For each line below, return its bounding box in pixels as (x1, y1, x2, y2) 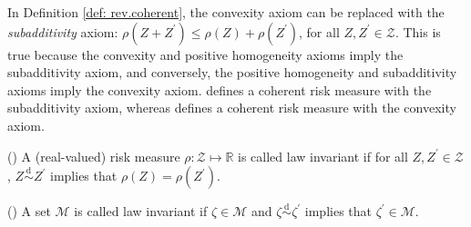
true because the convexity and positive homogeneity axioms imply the (7, 44, 404, 64)
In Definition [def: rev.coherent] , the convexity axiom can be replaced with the (7, 3, 445, 21)
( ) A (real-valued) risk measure (7, 146, 180, 165)
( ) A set (7, 202, 51, 221)
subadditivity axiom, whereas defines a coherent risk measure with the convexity (7, 98, 456, 117)
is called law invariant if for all (238, 146, 408, 165)
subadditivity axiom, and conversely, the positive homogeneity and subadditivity (7, 63, 457, 82)
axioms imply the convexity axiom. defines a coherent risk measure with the (7, 80, 432, 99)
